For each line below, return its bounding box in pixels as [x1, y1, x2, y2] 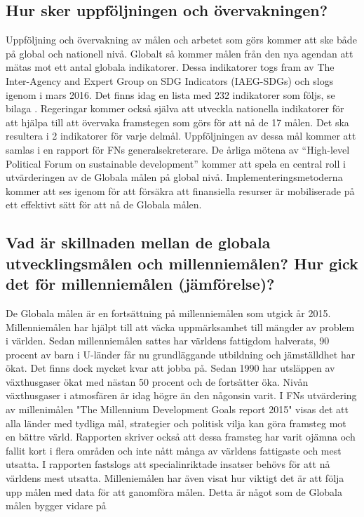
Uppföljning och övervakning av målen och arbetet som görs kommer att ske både [6, 32, 357, 47]
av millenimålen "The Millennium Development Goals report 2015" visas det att [6, 402, 349, 417]
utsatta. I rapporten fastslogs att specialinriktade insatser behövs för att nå [6, 457, 330, 471]
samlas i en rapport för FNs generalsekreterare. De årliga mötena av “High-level [6, 142, 350, 156]
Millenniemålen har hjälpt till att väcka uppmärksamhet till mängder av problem [6, 319, 355, 334]
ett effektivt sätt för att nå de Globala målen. [6, 197, 202, 212]
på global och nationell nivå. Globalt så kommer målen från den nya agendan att [6, 46, 353, 60]
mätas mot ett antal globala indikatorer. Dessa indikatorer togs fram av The [6, 60, 335, 74]
